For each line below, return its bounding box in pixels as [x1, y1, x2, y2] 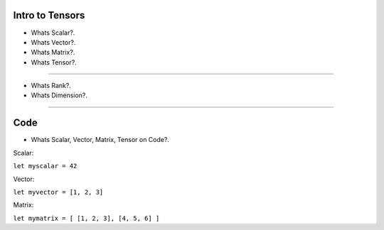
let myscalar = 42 [13, 162, 78, 170]
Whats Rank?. [31, 82, 71, 90]
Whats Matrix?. [31, 48, 75, 57]
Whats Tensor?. [31, 57, 78, 67]
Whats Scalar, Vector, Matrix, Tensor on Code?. [31, 136, 170, 144]
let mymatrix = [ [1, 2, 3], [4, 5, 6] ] [13, 214, 160, 222]
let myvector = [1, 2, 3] [13, 188, 104, 196]
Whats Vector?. [31, 38, 76, 46]
